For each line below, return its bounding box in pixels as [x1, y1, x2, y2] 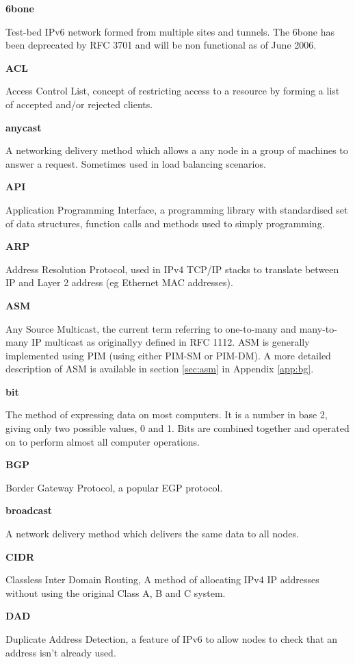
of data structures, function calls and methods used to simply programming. [5, 216, 325, 230]
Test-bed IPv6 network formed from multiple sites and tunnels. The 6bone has [5, 24, 334, 38]
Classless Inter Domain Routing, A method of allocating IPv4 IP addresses [5, 572, 319, 587]
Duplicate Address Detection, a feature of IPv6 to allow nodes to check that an [5, 632, 338, 646]
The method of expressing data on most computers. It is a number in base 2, [5, 407, 328, 422]
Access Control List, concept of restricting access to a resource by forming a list [5, 84, 340, 98]
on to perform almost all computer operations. [5, 434, 200, 448]
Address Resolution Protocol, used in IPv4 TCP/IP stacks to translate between [5, 261, 339, 276]
